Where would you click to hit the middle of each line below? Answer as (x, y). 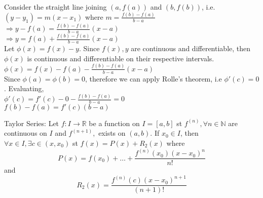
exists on (112, 133)
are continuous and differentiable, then (191, 48)
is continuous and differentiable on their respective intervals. (121, 58)
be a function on (114, 123)
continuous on (26, 133)
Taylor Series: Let (32, 123)
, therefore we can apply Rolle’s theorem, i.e (153, 78)
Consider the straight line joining (55, 7)
